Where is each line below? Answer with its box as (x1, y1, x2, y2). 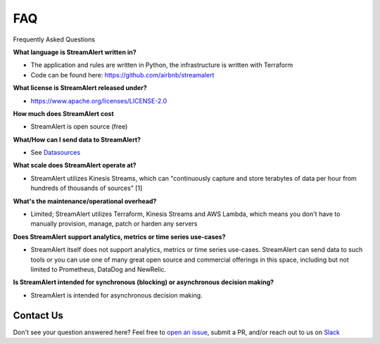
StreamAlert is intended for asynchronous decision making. (30, 291, 203, 299)
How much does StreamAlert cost (13, 109, 114, 117)
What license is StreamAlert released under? (13, 84, 147, 92)
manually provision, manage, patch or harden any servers (30, 219, 198, 228)
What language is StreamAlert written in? (13, 48, 137, 56)
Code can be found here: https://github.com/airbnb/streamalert (30, 70, 215, 79)
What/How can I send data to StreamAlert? (13, 135, 141, 144)
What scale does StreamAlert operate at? (13, 161, 137, 170)
